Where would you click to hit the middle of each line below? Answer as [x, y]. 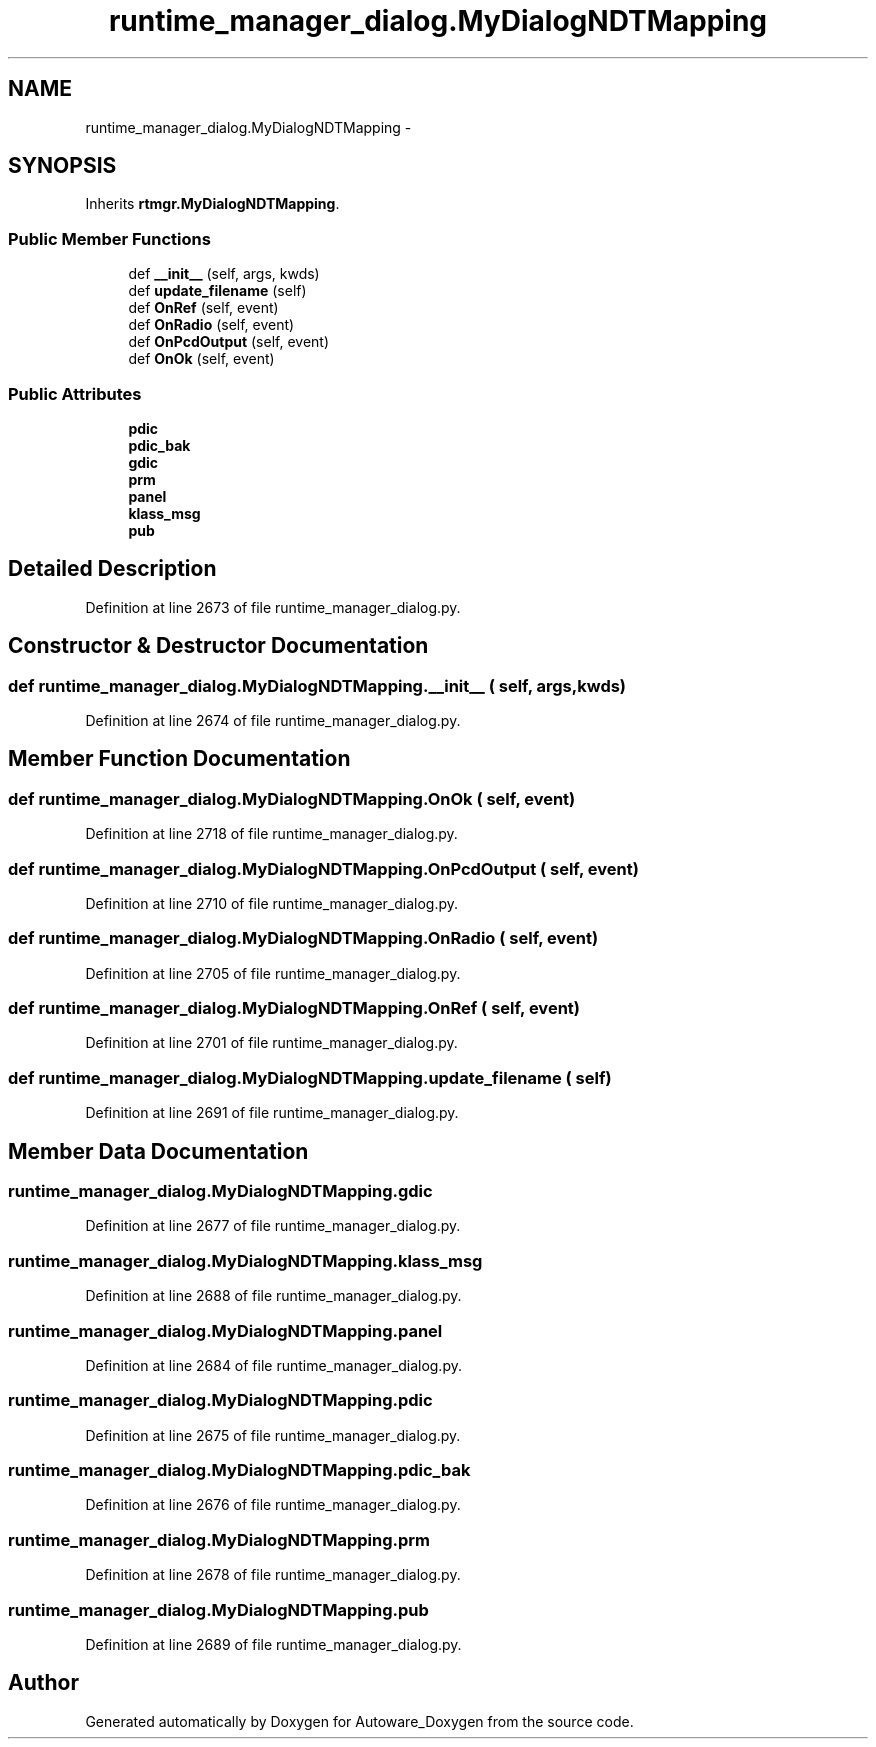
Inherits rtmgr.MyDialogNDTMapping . [212, 204]
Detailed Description [112, 569]
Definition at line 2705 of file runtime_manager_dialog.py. [273, 973]
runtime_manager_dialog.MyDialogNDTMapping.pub [218, 1609]
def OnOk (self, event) [201, 359]
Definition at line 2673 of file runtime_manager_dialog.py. [273, 607]
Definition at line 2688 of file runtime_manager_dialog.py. [273, 1296]
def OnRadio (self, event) [211, 325]
